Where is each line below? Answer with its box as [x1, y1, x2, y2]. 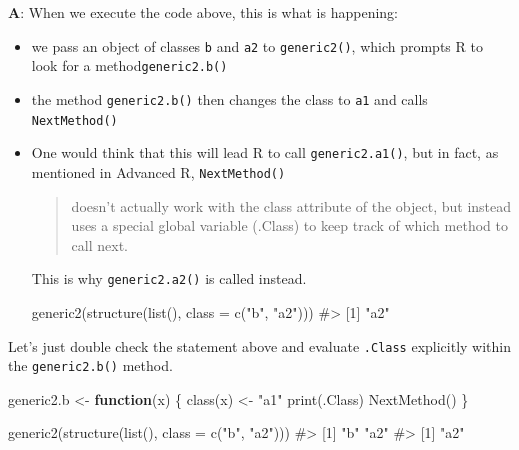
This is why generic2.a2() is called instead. [31, 268, 307, 289]
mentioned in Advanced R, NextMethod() [31, 161, 286, 182]
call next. [71, 234, 128, 255]
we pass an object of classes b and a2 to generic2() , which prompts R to [31, 35, 483, 56]
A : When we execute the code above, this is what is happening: [8, 2, 398, 22]
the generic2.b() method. [8, 355, 173, 376]
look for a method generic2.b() [31, 55, 228, 76]
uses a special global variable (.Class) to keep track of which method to [71, 215, 508, 236]
